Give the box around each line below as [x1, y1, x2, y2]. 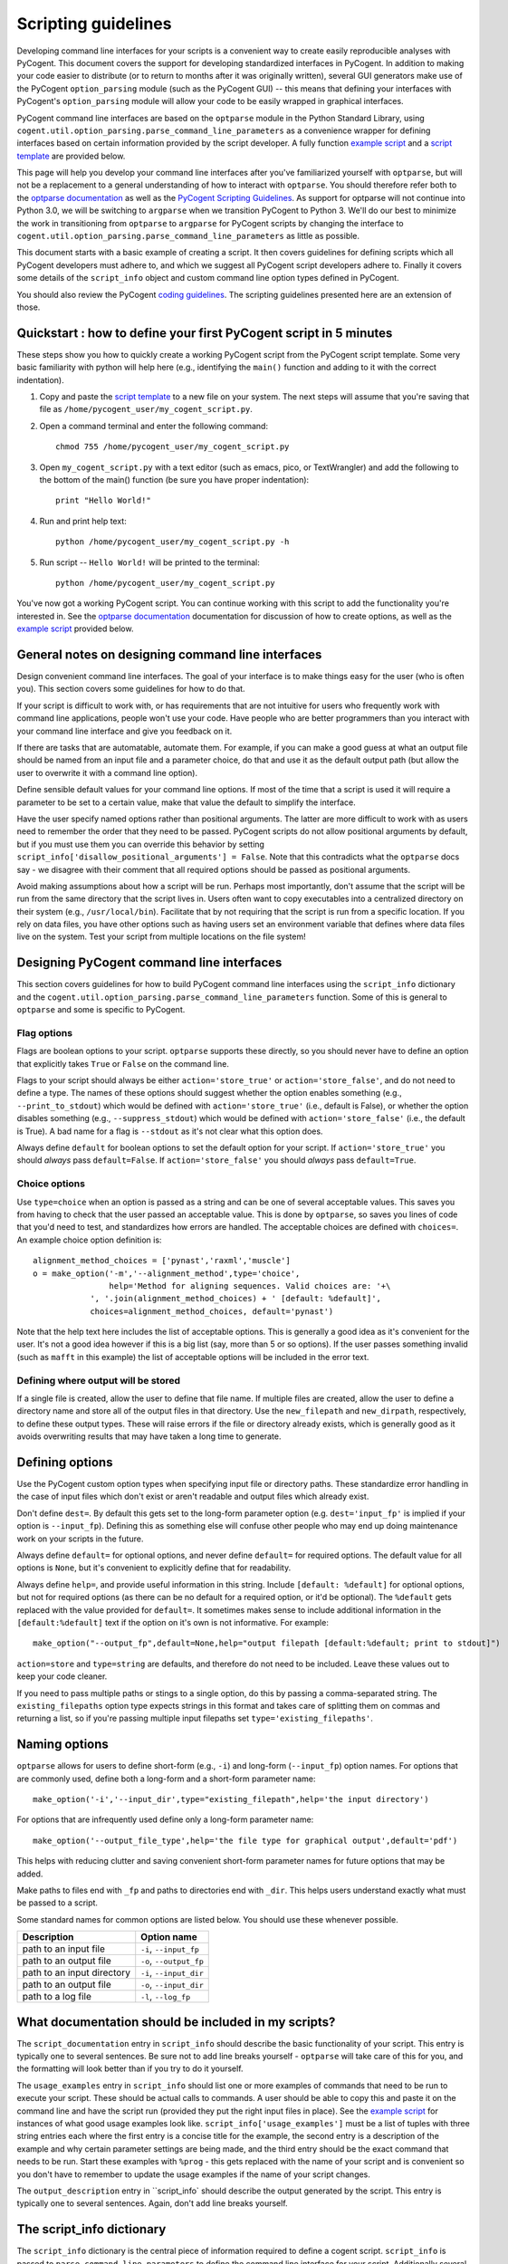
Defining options [16, 1454, 113, 1470]
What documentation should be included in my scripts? [16, 2014, 336, 2029]
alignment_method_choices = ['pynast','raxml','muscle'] [33, 1255, 292, 1266]
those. [16, 302, 41, 312]
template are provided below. [16, 150, 126, 161]
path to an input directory [22, 1966, 131, 1979]
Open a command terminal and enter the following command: [39, 420, 269, 431]
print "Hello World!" [55, 495, 151, 506]
